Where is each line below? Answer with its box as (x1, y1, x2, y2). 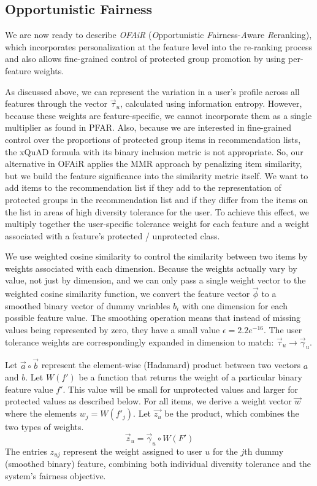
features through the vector (5, 97, 108, 110)
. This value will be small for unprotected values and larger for (63, 382, 298, 395)
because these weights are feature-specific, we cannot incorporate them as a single (5, 109, 312, 121)
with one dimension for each (181, 299, 288, 312)
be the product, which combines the (164, 407, 299, 420)
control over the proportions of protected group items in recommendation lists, (5, 133, 301, 145)
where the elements (5, 407, 77, 420)
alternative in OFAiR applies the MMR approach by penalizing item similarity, (5, 157, 302, 170)
